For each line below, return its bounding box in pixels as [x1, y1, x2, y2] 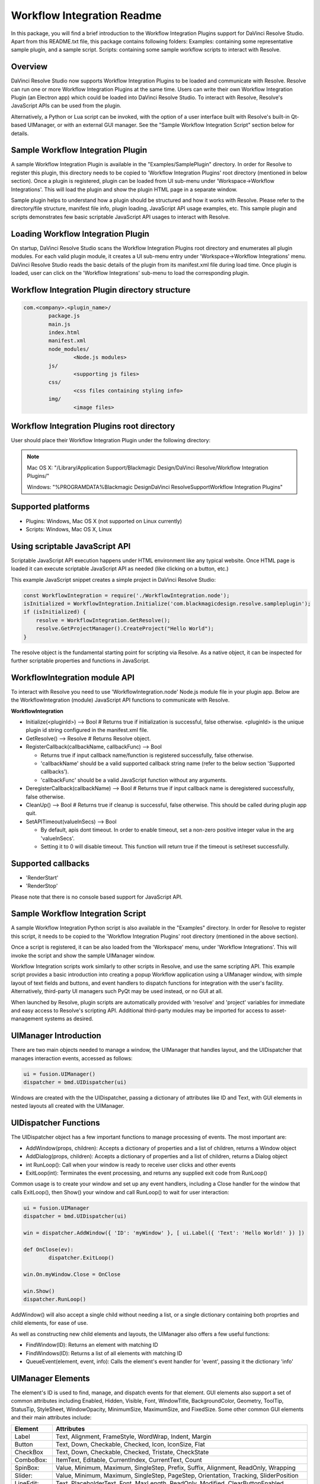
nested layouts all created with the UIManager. [11, 1102, 124, 1109]
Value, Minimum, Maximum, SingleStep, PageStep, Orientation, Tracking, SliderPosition [55, 1472, 299, 1480]
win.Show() [23, 1288, 55, 1294]
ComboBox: [14, 1456, 47, 1464]
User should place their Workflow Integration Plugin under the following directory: [11, 437, 211, 444]
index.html [48, 329, 80, 336]
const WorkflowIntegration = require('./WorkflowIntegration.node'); [23, 592, 230, 599]
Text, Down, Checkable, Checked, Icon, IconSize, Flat [55, 1440, 206, 1448]
